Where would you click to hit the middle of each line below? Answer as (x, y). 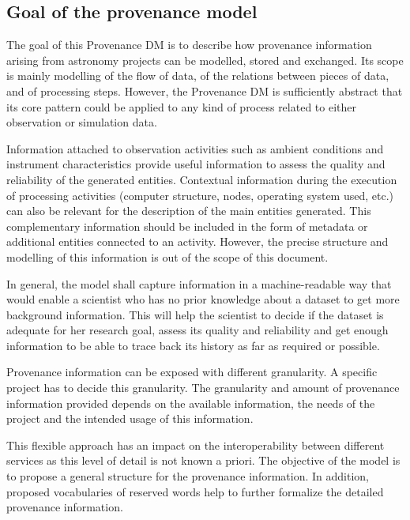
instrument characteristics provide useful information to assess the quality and (196, 164)
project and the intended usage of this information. (130, 418)
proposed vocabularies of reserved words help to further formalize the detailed (195, 491)
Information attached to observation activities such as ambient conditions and (195, 148)
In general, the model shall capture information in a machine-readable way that (199, 283)
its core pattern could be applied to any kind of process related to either (181, 106)
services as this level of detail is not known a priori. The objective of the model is (203, 460)
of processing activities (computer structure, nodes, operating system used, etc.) (200, 195)
